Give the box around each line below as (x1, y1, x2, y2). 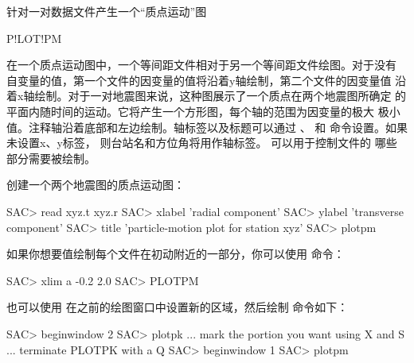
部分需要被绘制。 (6, 149, 96, 166)
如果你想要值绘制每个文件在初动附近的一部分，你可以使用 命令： (6, 245, 345, 262)
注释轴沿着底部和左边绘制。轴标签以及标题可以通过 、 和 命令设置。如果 (28, 118, 408, 135)
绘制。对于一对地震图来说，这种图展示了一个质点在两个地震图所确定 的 (34, 87, 407, 104)
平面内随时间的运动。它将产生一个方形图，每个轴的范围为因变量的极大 (6, 102, 374, 119)
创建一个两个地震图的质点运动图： (6, 176, 185, 193)
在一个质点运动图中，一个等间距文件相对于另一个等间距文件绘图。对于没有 (6, 56, 396, 73)
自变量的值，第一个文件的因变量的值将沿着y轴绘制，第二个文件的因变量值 (6, 71, 392, 88)
